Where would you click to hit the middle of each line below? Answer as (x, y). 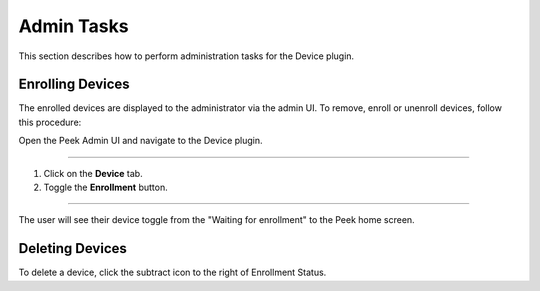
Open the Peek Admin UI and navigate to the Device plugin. (141, 141)
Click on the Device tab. (93, 173)
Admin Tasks (73, 26)
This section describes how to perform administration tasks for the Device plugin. (186, 56)
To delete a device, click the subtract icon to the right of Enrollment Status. (172, 272)
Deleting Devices (72, 248)
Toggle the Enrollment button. (106, 187)
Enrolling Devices (74, 84)
